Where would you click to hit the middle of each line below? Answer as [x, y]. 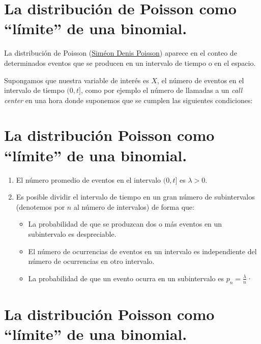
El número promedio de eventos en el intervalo [89, 179]
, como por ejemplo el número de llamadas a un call [162, 90]
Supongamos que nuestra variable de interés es [77, 80]
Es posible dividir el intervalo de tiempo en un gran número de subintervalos [135, 197]
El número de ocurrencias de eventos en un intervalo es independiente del [142, 251]
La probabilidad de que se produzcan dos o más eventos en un [125, 224]
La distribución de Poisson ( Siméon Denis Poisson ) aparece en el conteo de [121, 53]
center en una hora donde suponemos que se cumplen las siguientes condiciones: [128, 100]
